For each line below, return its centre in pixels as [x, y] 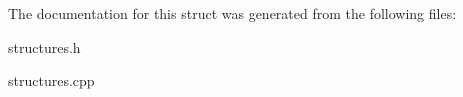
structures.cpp [51, 80]
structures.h [44, 46]
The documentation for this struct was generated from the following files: [232, 13]
